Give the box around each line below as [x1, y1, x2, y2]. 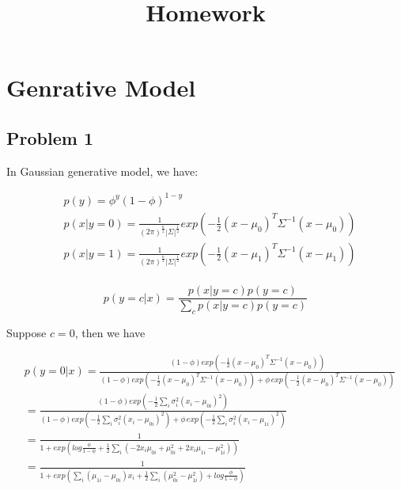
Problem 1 [6, 125, 93, 150]
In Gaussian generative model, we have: [6, 162, 199, 179]
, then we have [74, 325, 146, 341]
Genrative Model [6, 71, 196, 104]
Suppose [6, 325, 47, 341]
